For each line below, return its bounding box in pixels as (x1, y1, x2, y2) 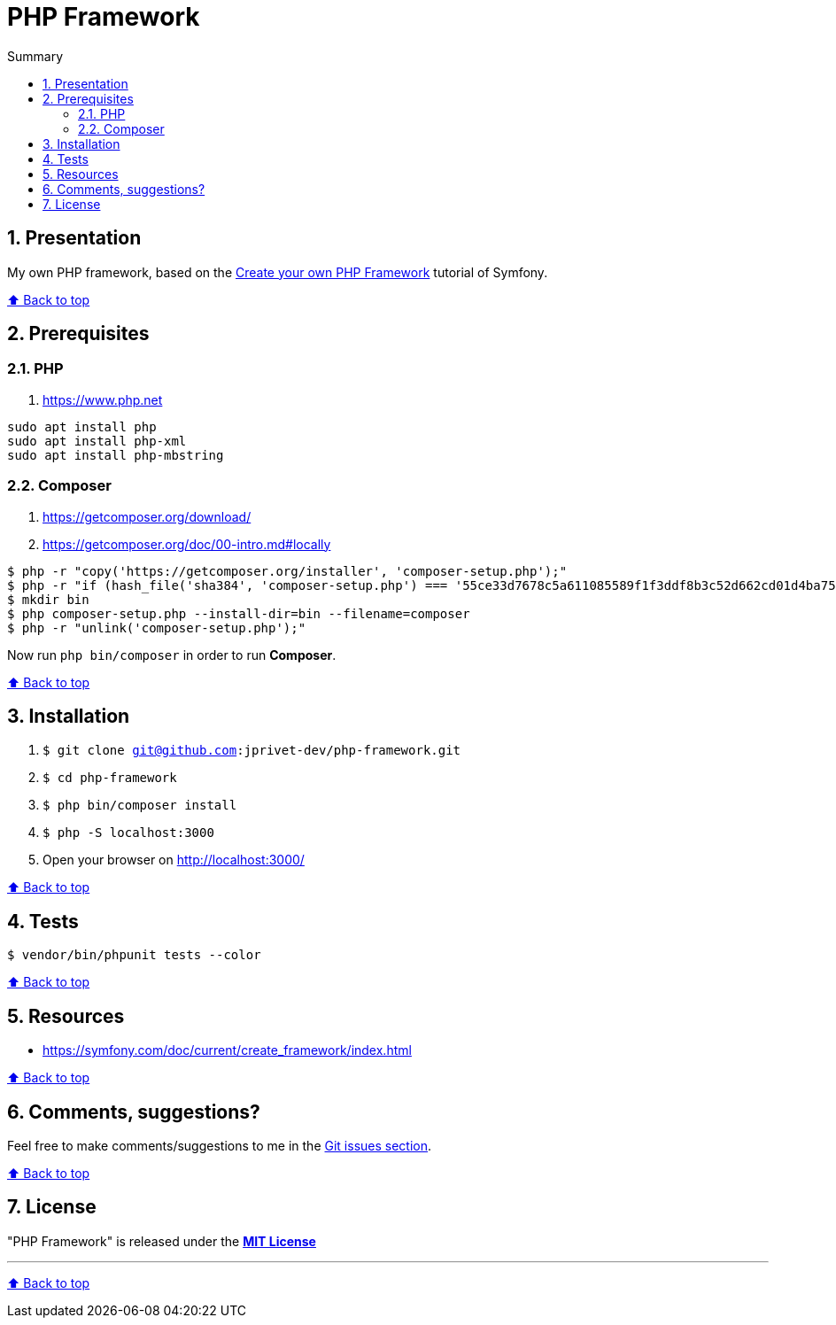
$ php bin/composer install (43, 798, 237, 813)
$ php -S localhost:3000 (43, 825, 214, 841)
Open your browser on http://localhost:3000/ (43, 852, 305, 868)
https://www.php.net (43, 391, 163, 407)
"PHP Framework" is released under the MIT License (7, 1233, 316, 1249)
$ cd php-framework (43, 771, 177, 786)
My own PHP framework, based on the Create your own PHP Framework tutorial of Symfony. (7, 264, 548, 280)
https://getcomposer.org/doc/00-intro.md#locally (43, 536, 331, 552)
